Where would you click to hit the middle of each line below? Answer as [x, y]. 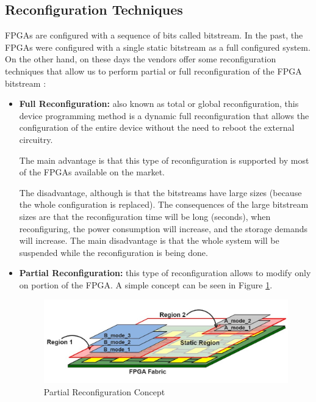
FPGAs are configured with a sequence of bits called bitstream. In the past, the [154, 35]
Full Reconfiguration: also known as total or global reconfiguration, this [159, 104]
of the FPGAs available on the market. [92, 172]
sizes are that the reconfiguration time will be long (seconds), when [145, 216]
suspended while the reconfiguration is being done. [113, 252]
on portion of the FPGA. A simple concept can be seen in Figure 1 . [146, 284]
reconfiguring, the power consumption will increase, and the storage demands [163, 228]
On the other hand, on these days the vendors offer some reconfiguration [141, 59]
